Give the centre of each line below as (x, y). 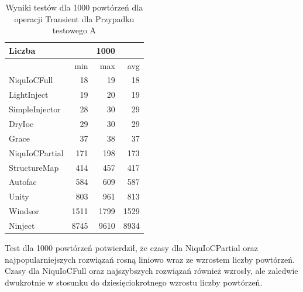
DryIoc (21, 123)
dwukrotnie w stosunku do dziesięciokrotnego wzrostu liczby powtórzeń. (134, 282)
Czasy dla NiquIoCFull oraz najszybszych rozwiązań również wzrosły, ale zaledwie (151, 271)
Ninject (22, 225)
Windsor (24, 211)
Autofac (23, 182)
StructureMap (34, 167)
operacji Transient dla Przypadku (74, 18)
